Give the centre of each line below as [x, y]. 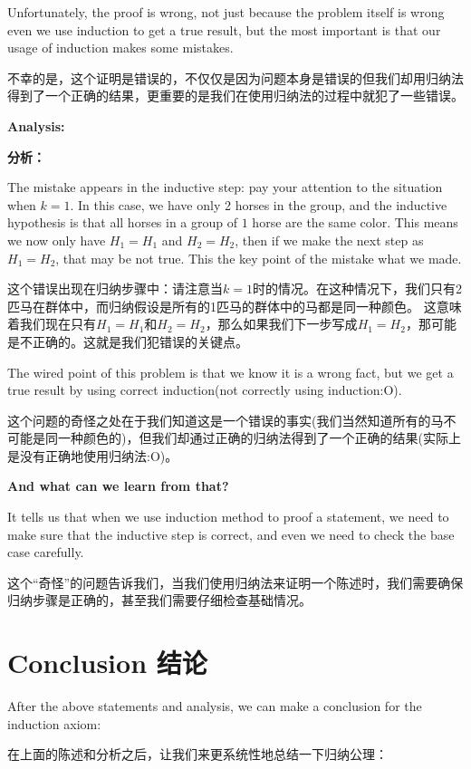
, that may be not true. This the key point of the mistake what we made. [259, 258]
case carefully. [46, 552]
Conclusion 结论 [107, 663]
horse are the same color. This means [355, 222]
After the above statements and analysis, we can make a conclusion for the [215, 706]
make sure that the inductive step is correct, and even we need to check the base [231, 534]
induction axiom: [54, 723]
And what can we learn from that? [118, 486]
